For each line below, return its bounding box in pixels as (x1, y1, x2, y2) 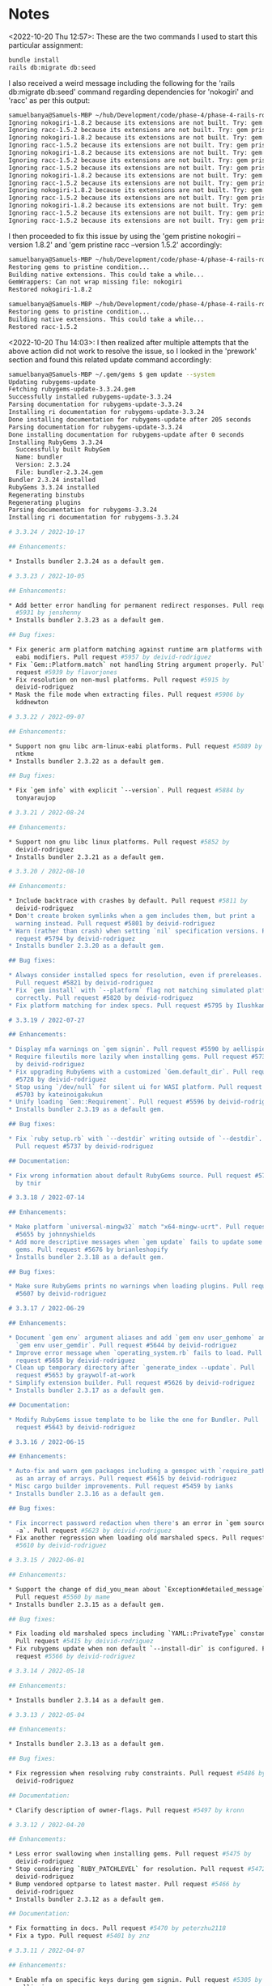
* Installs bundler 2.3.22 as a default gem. (8, 757, 164, 766)
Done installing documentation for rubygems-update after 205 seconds (8, 415, 252, 424)
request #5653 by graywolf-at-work (15, 1371, 136, 1380)
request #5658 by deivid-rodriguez (15, 1356, 136, 1365)
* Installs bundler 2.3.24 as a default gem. (8, 557, 164, 566)
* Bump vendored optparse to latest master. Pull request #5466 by (8, 1880, 241, 1888)
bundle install (8, 56, 60, 64)
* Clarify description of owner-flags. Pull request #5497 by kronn (8, 1806, 244, 1814)
